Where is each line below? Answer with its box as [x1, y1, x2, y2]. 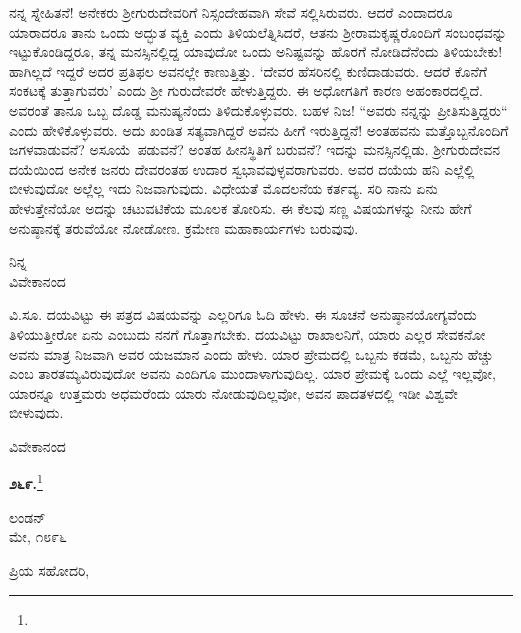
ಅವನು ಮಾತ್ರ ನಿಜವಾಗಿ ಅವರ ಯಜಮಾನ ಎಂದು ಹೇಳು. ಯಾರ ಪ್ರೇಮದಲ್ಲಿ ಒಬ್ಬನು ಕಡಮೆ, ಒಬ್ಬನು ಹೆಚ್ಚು [9, 343, 494, 364]
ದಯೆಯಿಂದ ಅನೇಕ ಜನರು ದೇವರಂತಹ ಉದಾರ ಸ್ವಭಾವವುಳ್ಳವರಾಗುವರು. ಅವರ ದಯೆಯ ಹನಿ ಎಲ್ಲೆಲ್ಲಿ [9, 158, 475, 179]
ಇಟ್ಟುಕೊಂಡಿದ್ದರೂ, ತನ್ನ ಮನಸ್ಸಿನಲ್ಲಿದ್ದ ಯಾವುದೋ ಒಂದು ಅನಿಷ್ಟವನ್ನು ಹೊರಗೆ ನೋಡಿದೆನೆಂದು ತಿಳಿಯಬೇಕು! [9, 41, 503, 62]
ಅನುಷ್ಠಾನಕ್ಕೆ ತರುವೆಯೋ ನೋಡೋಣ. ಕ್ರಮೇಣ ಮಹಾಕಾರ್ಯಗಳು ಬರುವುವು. [9, 217, 359, 238]
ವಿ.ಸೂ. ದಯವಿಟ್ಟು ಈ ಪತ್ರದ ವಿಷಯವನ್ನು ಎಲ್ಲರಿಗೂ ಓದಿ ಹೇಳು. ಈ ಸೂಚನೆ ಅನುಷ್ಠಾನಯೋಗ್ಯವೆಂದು [9, 304, 477, 325]
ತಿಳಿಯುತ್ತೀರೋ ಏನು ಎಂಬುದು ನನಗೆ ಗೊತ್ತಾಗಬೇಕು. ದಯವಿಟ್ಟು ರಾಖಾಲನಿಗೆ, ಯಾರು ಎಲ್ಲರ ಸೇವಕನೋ [9, 323, 486, 344]
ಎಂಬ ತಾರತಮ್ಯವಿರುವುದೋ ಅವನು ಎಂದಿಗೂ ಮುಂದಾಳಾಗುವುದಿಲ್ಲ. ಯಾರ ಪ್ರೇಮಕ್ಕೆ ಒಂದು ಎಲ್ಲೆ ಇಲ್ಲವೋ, [9, 363, 496, 384]
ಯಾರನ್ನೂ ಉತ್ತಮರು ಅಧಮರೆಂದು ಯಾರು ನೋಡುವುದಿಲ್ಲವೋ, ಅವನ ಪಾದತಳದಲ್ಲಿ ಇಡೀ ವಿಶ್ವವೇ [9, 382, 458, 403]
